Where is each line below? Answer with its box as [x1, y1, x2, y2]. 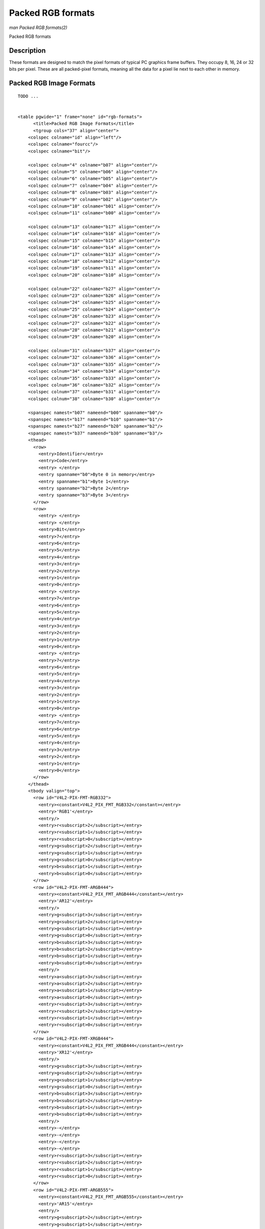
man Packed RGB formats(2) [9, 25, 68, 30]
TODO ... [18, 93, 39, 99]
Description [9, 46, 46, 55]
